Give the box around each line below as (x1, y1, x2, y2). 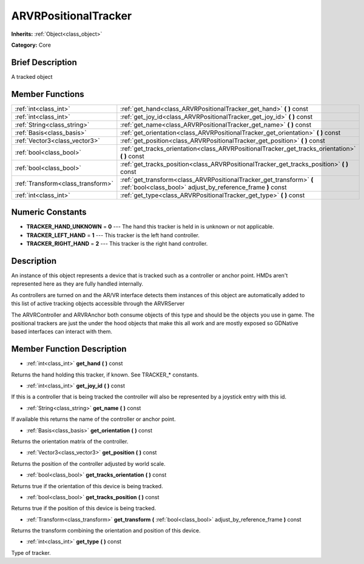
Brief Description (11, 57, 77, 67)
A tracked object (11, 73, 53, 80)
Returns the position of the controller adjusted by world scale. (11, 460, 166, 467)
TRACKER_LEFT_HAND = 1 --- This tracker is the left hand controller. (26, 231, 200, 239)
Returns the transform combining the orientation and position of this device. (11, 527, 201, 534)
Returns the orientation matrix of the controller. (11, 437, 129, 445)
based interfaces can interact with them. (11, 328, 112, 335)
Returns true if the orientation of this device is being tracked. (11, 482, 163, 489)
